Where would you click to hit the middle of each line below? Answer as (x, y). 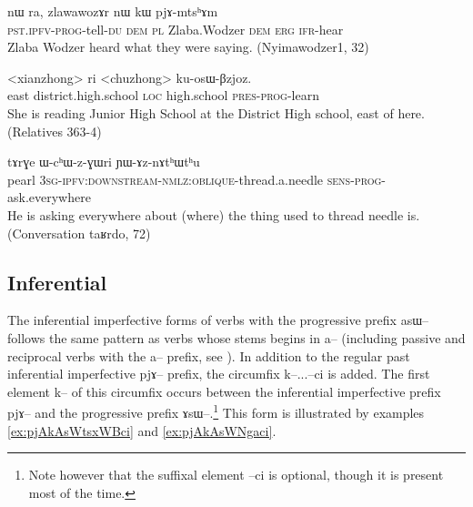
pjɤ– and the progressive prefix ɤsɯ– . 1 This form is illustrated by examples (216, 411)
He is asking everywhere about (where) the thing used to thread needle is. (214, 214)
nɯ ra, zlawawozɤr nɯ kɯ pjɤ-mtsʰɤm (113, 11)
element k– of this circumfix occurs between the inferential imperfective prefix (224, 391)
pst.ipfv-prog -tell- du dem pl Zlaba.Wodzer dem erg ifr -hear (176, 29)
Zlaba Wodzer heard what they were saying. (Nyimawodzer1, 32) (188, 47)
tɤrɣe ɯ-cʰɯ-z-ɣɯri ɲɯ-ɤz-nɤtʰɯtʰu (104, 162)
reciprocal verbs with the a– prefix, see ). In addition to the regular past (209, 355)
